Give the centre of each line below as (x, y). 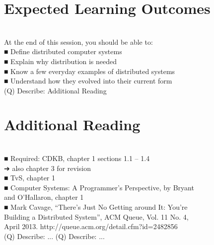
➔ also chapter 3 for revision (47, 168)
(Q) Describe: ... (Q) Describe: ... (54, 236)
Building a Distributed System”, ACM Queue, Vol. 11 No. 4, (96, 216)
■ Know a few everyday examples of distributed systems (90, 71)
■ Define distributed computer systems (63, 51)
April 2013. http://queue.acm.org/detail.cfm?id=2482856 (91, 226)
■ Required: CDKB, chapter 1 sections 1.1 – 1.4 (77, 158)
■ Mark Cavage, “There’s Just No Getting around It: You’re (96, 206)
